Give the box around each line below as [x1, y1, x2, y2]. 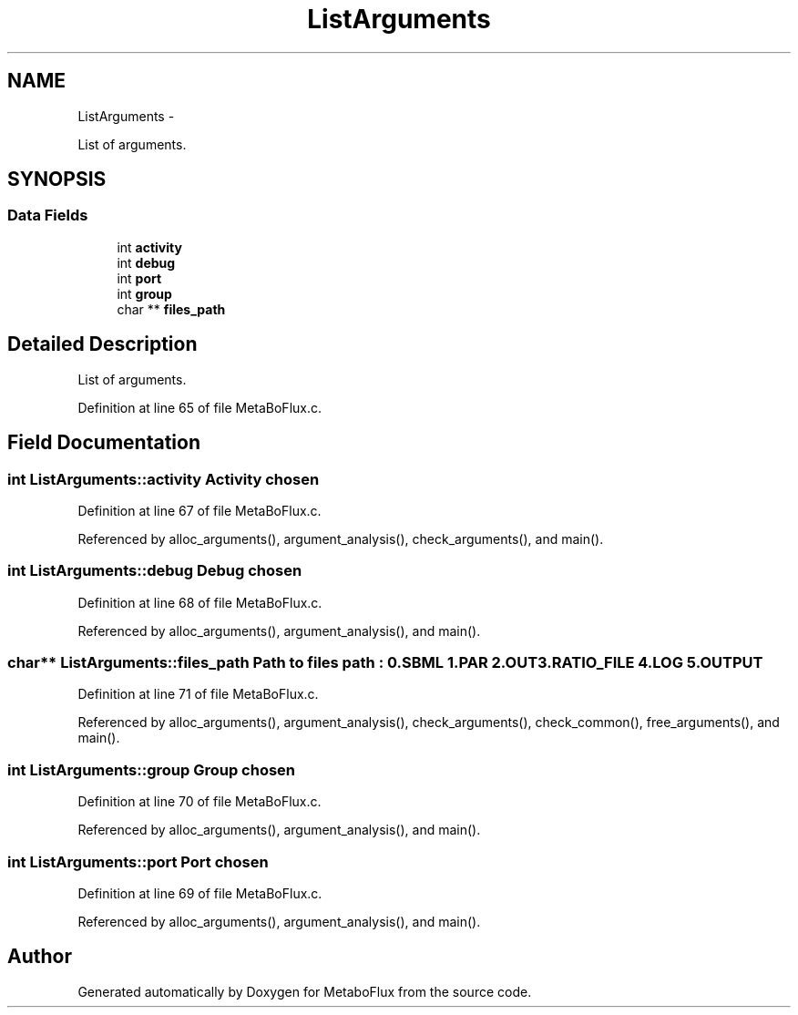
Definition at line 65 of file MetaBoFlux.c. [77, 399, 322, 415]
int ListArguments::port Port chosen [7, 852, 269, 871]
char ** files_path [117, 301, 226, 317]
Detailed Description [7, 333, 198, 356]
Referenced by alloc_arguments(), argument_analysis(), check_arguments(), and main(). [77, 530, 604, 547]
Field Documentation [7, 431, 200, 455]
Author [7, 945, 72, 969]
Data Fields [7, 206, 88, 225]
